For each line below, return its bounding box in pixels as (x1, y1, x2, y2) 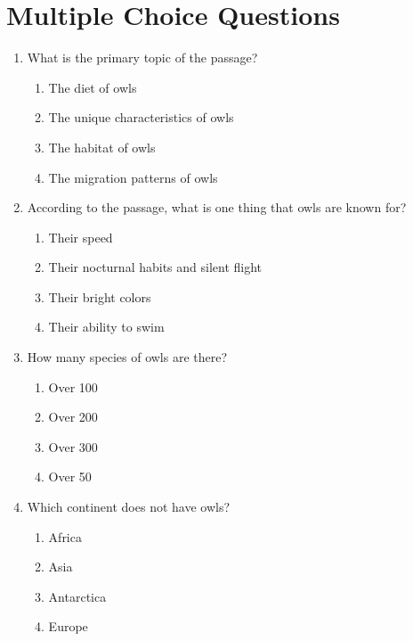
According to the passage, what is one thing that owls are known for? (27, 198, 407, 217)
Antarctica (48, 587, 107, 605)
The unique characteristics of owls (48, 108, 234, 127)
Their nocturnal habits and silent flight (48, 258, 263, 276)
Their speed (48, 227, 113, 246)
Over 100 (48, 377, 98, 396)
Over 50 (48, 467, 92, 486)
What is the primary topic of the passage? (27, 48, 258, 67)
